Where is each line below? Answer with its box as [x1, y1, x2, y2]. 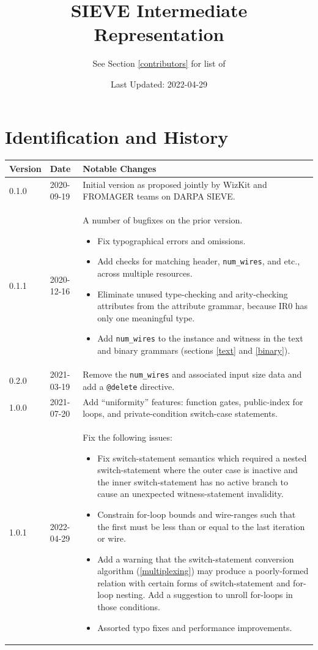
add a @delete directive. [83, 379, 175, 392]
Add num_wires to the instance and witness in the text [97, 332, 303, 345]
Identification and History [5, 124, 229, 149]
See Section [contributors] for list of [92, 57, 226, 70]
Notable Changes [83, 162, 157, 174]
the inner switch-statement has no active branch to [97, 475, 288, 488]
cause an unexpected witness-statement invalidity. [97, 487, 284, 500]
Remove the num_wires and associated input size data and [83, 367, 302, 380]
